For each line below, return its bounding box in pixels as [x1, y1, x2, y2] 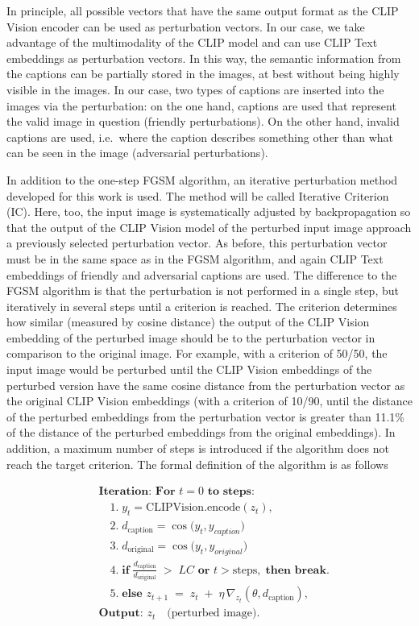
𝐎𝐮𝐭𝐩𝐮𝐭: [98, 607, 143, 620]
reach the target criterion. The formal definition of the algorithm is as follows [6, 455, 388, 472]
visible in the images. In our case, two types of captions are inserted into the [6, 81, 384, 97]
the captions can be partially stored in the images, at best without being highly [6, 65, 400, 82]
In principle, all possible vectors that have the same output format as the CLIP [6, 2, 399, 19]
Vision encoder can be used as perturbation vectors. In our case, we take [6, 18, 365, 35]
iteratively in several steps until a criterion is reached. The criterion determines [6, 297, 397, 314]
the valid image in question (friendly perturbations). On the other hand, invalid [6, 113, 400, 130]
